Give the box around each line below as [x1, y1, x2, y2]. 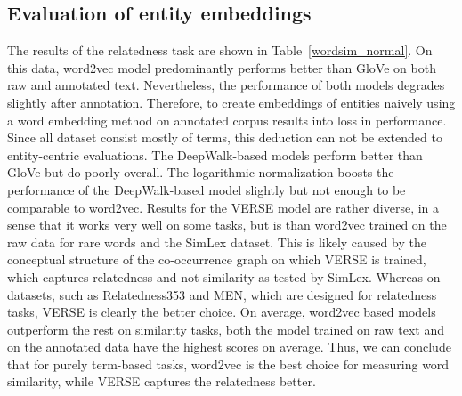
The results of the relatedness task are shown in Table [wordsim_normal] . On [7, 41, 433, 60]
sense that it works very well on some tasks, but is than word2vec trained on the [7, 215, 447, 234]
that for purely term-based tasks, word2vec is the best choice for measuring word [7, 354, 450, 373]
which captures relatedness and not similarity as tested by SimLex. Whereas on [7, 267, 441, 286]
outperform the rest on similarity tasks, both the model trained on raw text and [7, 319, 444, 338]
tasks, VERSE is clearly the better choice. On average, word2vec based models [7, 303, 436, 321]
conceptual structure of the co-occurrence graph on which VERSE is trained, [7, 250, 426, 269]
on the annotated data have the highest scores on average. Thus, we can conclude [7, 337, 451, 356]
